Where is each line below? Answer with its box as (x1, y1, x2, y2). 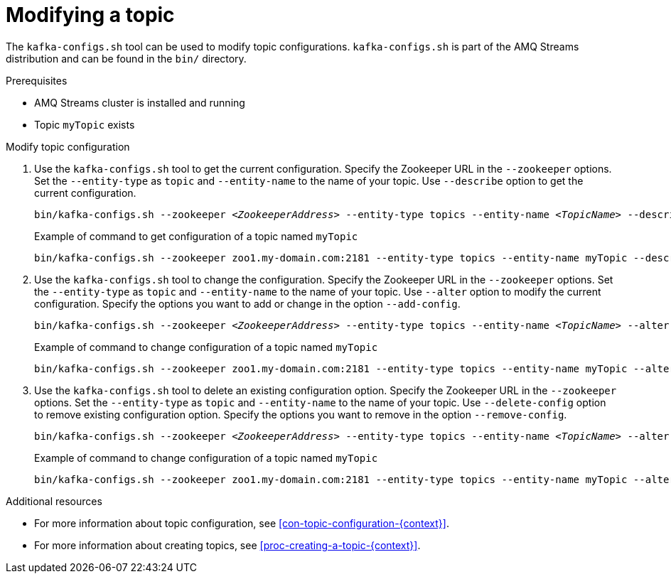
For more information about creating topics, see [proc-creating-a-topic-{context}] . (34, 539, 421, 551)
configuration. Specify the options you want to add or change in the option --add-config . (34, 297, 461, 310)
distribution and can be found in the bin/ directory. (6, 52, 247, 65)
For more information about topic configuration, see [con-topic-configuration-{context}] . (34, 516, 449, 529)
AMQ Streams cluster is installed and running (34, 96, 245, 109)
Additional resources (6, 494, 102, 507)
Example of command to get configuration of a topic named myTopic (34, 229, 358, 242)
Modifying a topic (6, 3, 175, 27)
